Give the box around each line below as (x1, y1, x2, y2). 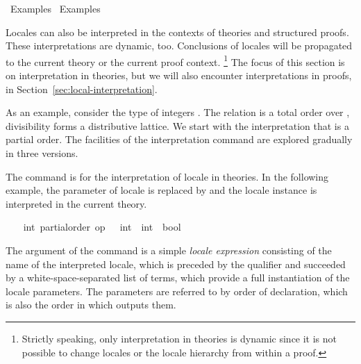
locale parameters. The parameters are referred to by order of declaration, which (6, 283, 348, 298)
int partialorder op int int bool (23, 220, 181, 234)
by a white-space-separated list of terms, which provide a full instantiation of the (6, 270, 350, 285)
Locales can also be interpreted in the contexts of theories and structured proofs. (6, 24, 349, 39)
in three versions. (6, 146, 78, 160)
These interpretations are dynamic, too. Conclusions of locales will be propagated (6, 38, 353, 53)
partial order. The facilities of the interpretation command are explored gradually (6, 132, 353, 147)
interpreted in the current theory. (6, 196, 147, 210)
